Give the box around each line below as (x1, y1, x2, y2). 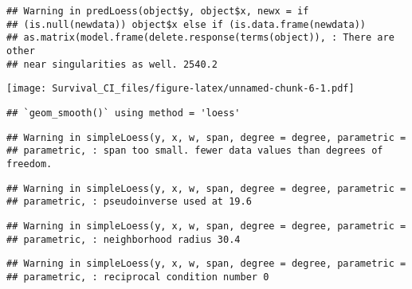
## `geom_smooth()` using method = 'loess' (6, 107, 241, 119)
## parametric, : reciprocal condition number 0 (6, 271, 269, 283)
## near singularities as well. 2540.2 (6, 58, 218, 70)
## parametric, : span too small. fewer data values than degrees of (6, 145, 383, 157)
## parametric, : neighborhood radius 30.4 (6, 233, 241, 245)
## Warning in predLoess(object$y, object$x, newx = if (6, 6, 309, 17)
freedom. (6, 158, 53, 170)
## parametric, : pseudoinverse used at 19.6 (6, 196, 252, 208)
